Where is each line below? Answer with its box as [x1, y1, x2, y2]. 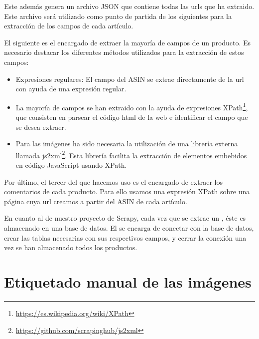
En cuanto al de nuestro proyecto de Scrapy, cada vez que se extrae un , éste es [4, 213, 246, 223]
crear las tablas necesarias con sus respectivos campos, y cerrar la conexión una [4, 232, 247, 243]
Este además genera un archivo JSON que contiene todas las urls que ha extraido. [4, 1, 255, 11]
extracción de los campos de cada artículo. [4, 20, 133, 31]
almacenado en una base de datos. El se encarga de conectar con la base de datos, [4, 223, 254, 233]
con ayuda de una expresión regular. [15, 83, 127, 94]
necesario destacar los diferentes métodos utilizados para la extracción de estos [4, 47, 244, 57]
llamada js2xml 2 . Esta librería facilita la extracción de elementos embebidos [15, 148, 247, 160]
